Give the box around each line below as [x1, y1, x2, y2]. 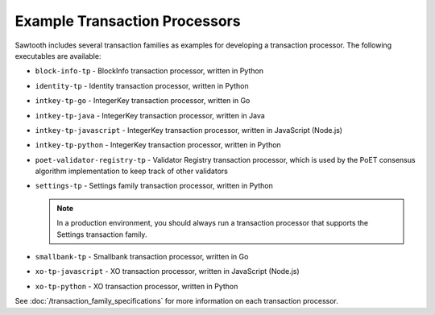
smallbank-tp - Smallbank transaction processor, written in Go [35, 252, 249, 262]
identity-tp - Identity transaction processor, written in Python [35, 81, 249, 90]
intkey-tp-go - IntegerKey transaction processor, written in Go [35, 96, 251, 106]
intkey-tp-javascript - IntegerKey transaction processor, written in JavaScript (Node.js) [35, 125, 342, 135]
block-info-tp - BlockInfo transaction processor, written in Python [35, 66, 263, 76]
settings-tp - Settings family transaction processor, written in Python [35, 181, 273, 191]
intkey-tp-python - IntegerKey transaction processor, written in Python [35, 140, 281, 150]
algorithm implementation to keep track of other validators [35, 166, 229, 176]
